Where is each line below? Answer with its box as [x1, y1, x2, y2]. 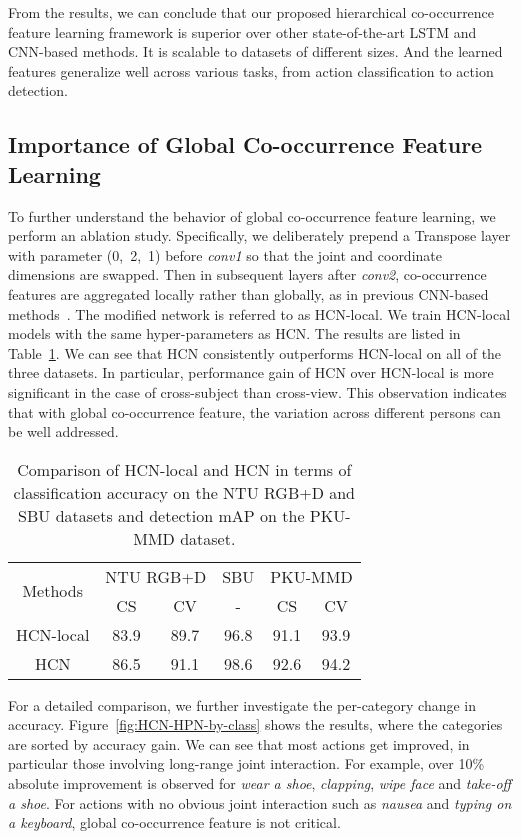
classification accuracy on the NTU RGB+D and [13, 480, 356, 504]
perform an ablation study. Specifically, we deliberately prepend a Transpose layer [8, 225, 511, 246]
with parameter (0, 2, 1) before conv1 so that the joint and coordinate [8, 244, 442, 265]
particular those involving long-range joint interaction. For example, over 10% [8, 753, 485, 774]
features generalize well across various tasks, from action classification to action [8, 60, 494, 81]
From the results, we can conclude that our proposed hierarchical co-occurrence [8, 2, 495, 22]
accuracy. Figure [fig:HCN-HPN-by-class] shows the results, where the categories [8, 714, 503, 735]
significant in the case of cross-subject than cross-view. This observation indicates [8, 381, 507, 402]
